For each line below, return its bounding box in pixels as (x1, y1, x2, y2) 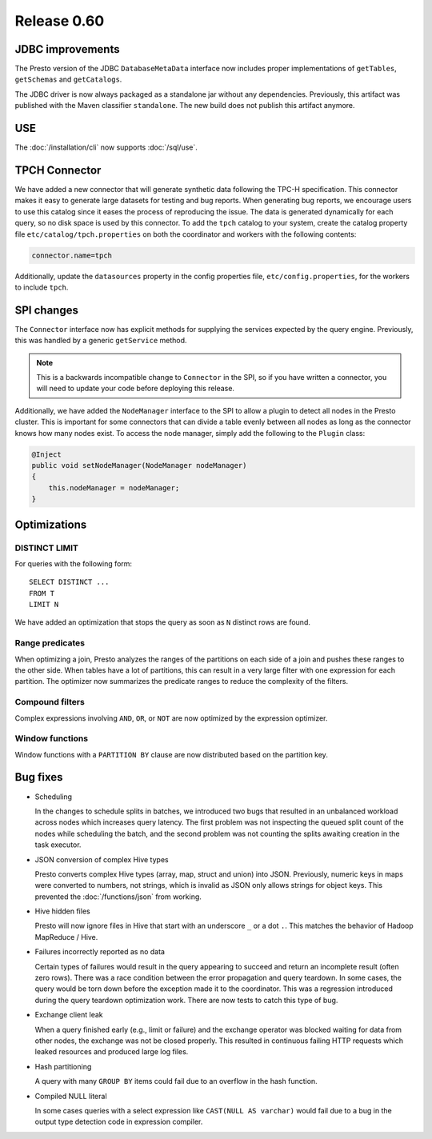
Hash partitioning (34, 1061, 92, 1071)
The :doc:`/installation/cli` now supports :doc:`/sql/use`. (14, 142, 198, 152)
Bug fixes (14, 770, 63, 784)
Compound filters (14, 697, 86, 708)
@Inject (31, 450, 62, 459)
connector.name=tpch (31, 250, 112, 260)
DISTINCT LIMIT (14, 542, 79, 554)
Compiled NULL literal (34, 1091, 107, 1101)
